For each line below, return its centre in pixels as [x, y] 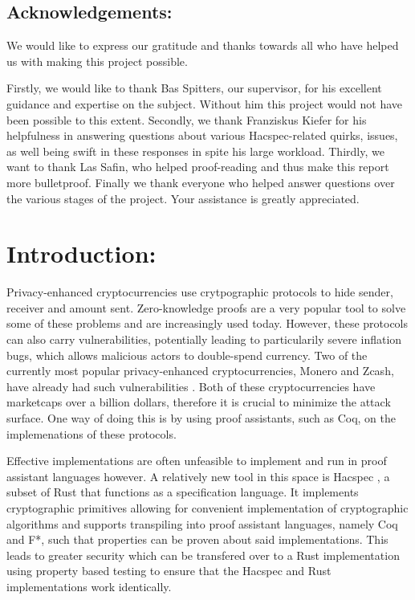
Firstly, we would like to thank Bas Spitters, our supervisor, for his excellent [194, 88]
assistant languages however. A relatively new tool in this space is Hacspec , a [198, 476]
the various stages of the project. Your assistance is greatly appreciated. [183, 198]
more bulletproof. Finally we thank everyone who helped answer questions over [201, 182]
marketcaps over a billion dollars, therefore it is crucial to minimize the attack [199, 402]
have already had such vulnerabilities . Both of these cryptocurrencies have [191, 386]
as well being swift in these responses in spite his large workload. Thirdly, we [195, 151]
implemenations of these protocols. [92, 433]
